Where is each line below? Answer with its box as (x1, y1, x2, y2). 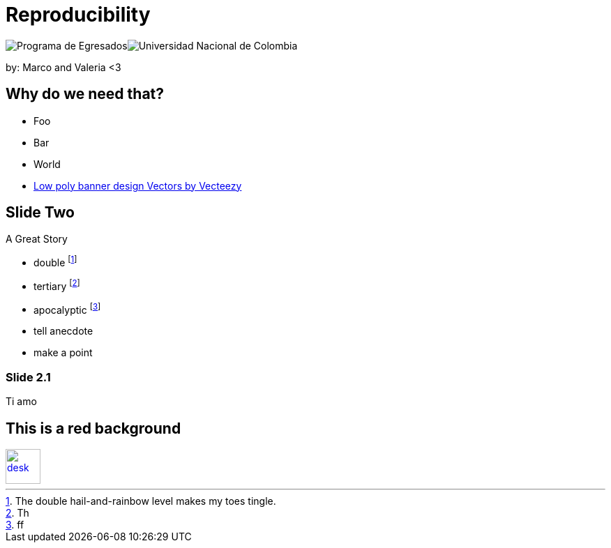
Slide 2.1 (6, 370, 51, 384)
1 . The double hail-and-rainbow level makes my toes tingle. (6, 495, 276, 507)
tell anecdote (33, 325, 93, 337)
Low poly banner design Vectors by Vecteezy (33, 179, 242, 192)
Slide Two (6, 204, 75, 222)
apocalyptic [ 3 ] (33, 301, 101, 316)
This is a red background (6, 419, 181, 437)
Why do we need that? (6, 85, 165, 103)
